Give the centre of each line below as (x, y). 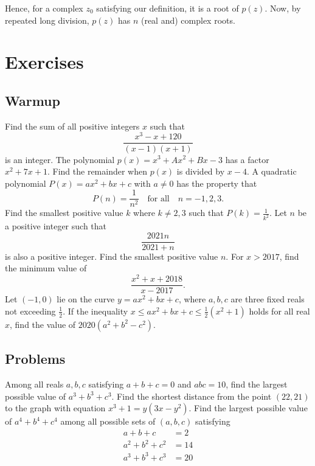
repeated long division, (47, 20)
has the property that (217, 183)
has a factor (247, 159)
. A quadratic (272, 171)
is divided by (201, 171)
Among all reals (34, 384)
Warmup (33, 100)
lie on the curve (86, 299)
